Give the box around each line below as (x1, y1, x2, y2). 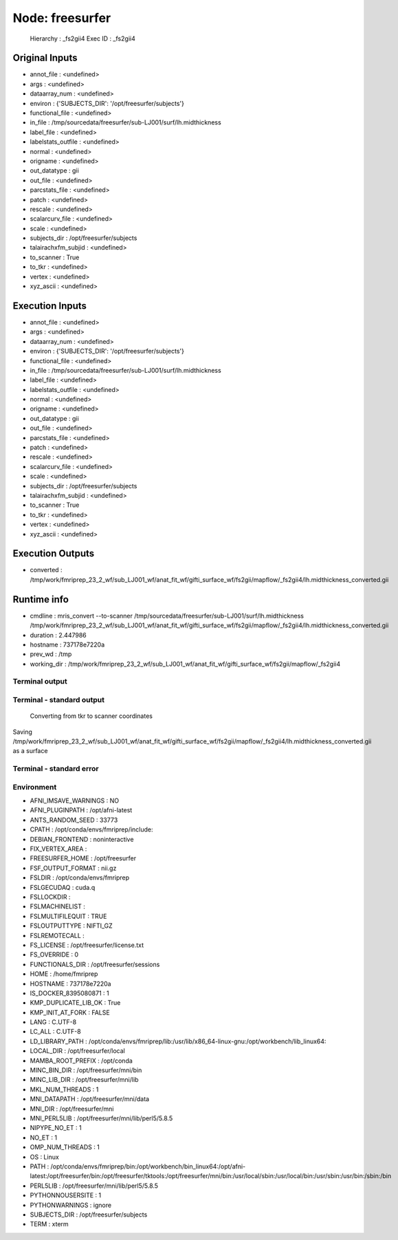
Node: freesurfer (12, 10, 111, 25)
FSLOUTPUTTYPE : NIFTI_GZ (30, 922, 113, 930)
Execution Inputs (12, 300, 87, 312)
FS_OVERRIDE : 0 (30, 950, 79, 959)
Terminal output (12, 677, 68, 686)
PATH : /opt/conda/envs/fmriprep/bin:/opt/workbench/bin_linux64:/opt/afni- (30, 1162, 246, 1171)
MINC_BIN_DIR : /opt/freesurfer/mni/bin (30, 1066, 142, 1074)
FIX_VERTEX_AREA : (30, 845, 87, 853)
